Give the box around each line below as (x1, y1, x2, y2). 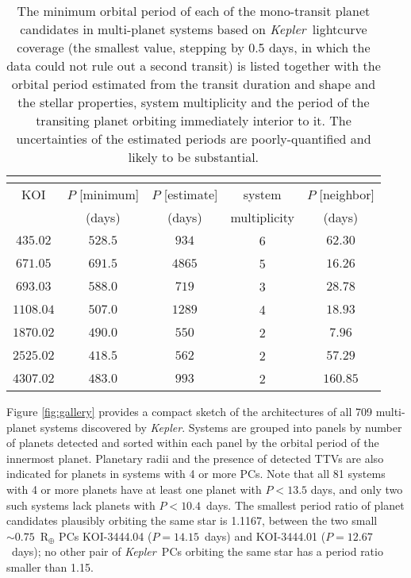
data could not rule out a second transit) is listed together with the (6, 56, 381, 75)
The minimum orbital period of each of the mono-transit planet (17, 2, 371, 20)
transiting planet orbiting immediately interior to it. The (36, 111, 351, 129)
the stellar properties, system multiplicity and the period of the (17, 93, 370, 111)
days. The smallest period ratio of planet (206, 496, 405, 513)
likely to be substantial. (128, 148, 259, 166)
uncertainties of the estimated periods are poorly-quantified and (16, 129, 371, 148)
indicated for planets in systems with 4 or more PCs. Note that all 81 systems (6, 465, 386, 482)
